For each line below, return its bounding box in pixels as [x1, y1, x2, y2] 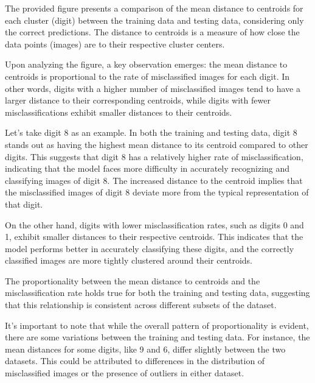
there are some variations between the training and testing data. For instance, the [5, 331, 310, 343]
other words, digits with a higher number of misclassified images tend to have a [5, 82, 300, 94]
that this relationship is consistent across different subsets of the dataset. [5, 298, 277, 311]
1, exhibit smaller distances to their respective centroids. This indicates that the [5, 230, 303, 243]
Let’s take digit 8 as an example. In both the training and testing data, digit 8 [5, 126, 297, 139]
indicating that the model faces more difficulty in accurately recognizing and [5, 162, 290, 175]
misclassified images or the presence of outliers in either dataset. [5, 367, 244, 379]
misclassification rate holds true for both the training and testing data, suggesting [5, 286, 310, 299]
